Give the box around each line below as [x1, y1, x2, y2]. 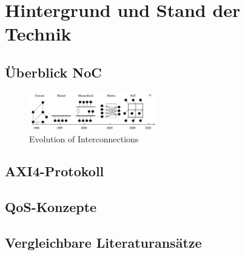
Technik [5, 21, 72, 46]
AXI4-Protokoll [5, 162, 104, 180]
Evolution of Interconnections [29, 132, 139, 145]
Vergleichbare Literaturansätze [5, 233, 202, 252]
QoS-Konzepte [5, 197, 97, 216]
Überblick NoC [5, 62, 102, 81]
